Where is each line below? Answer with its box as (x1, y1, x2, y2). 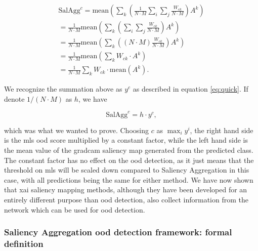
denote (4, 93, 25, 104)
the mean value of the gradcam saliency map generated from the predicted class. (4, 145, 253, 155)
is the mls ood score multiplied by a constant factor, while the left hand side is (4, 135, 248, 145)
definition (4, 237, 44, 250)
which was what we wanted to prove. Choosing (4, 124, 149, 135)
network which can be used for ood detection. (4, 204, 145, 215)
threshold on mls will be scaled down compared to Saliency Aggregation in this (4, 164, 249, 175)
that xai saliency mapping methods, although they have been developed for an (4, 184, 247, 195)
